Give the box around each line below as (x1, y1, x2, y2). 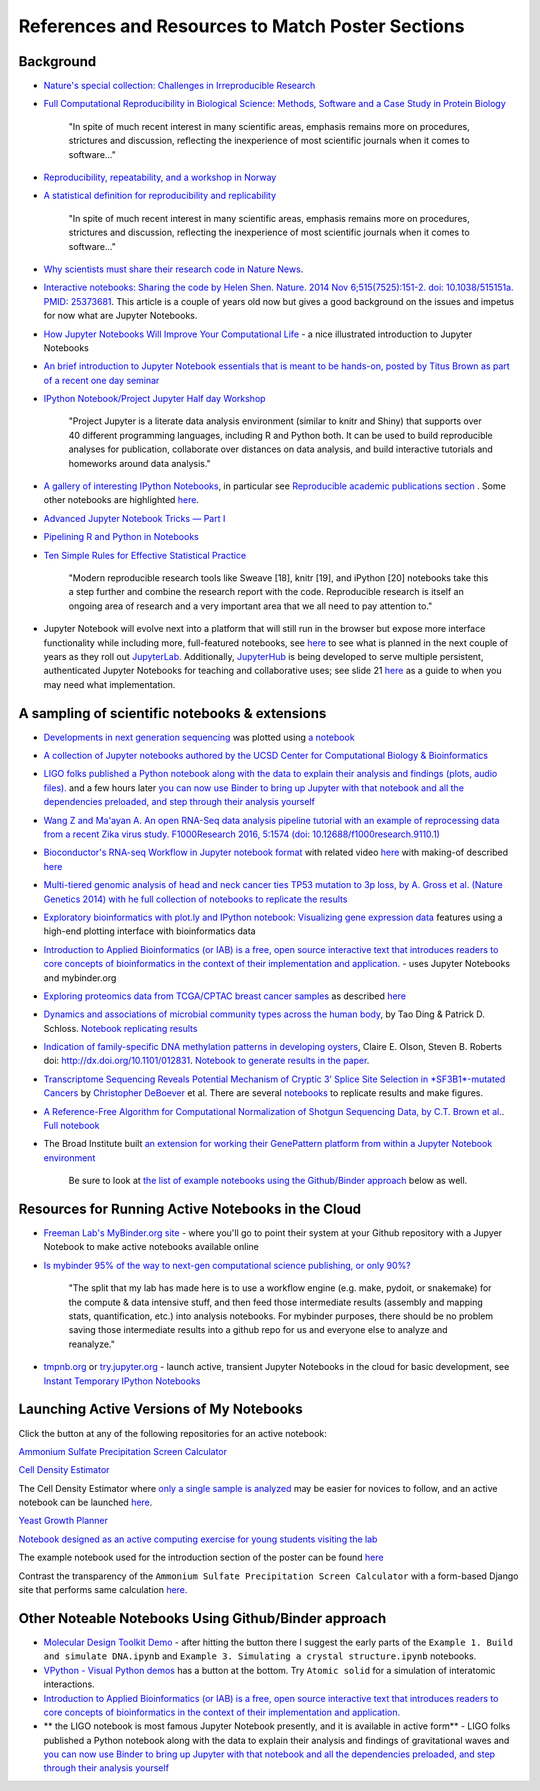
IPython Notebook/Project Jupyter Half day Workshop (43, 393, 266, 405)
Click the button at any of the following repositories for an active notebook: (18, 1427, 327, 1439)
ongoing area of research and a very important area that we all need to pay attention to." (68, 600, 433, 612)
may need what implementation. (43, 678, 176, 690)
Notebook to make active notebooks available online (43, 1241, 259, 1253)
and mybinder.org (43, 971, 117, 984)
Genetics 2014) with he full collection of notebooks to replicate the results (43, 893, 348, 905)
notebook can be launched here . (18, 1496, 153, 1509)
